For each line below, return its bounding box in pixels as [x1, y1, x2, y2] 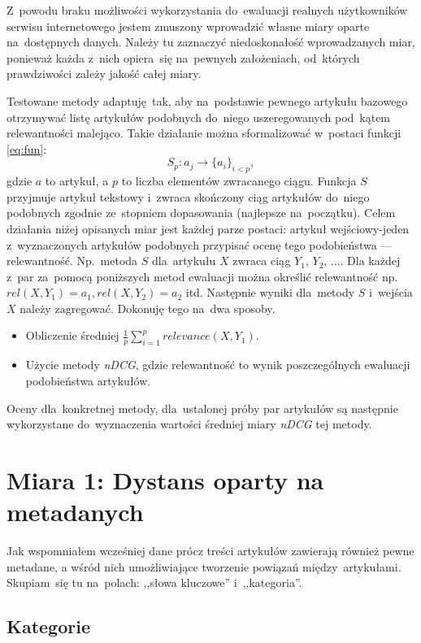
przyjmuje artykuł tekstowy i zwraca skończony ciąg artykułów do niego [7, 188, 370, 205]
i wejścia [369, 284, 413, 301]
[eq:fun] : [7, 140, 47, 157]
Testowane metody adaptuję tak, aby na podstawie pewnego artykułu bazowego [7, 92, 408, 109]
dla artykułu [152, 252, 216, 269]
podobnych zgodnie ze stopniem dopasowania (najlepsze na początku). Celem [7, 204, 396, 221]
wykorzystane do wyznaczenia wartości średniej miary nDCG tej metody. [7, 415, 372, 432]
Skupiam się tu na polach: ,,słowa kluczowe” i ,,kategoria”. [7, 574, 302, 591]
